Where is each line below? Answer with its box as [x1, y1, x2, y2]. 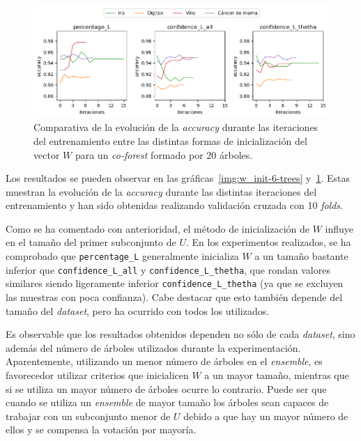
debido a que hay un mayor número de [183, 408, 348, 423]
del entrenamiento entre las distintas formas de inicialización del [33, 133, 307, 148]
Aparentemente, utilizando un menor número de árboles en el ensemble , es [6, 354, 323, 369]
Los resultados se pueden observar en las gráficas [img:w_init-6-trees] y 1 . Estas [6, 171, 351, 185]
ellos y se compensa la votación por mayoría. [6, 422, 197, 437]
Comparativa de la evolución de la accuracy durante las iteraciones [33, 120, 318, 134]
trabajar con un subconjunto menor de [6, 408, 171, 423]
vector [33, 147, 60, 162]
